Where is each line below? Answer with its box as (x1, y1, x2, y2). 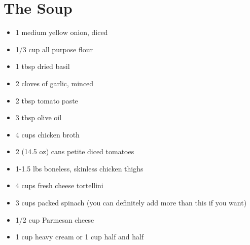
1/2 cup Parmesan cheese (15, 214, 94, 225)
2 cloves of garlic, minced (15, 78, 94, 88)
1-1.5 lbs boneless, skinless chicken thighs (15, 163, 144, 173)
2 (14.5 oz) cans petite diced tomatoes (15, 146, 134, 157)
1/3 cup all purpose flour (15, 44, 93, 54)
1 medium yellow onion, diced (15, 27, 108, 38)
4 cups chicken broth (15, 129, 80, 139)
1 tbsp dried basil (15, 61, 70, 72)
